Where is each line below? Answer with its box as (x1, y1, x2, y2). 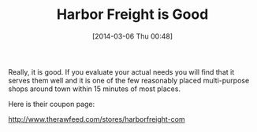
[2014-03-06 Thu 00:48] (91, 31, 173, 41)
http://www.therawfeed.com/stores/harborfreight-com (8, 114, 185, 123)
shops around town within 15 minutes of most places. (8, 84, 181, 93)
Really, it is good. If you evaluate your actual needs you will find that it (8, 67, 235, 76)
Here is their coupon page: (8, 99, 95, 108)
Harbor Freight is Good (56, 5, 209, 24)
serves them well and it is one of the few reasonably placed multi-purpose (8, 75, 250, 85)
